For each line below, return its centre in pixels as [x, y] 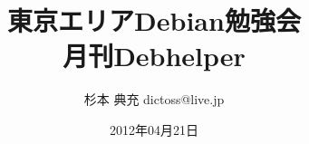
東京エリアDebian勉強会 [154, 20]
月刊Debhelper [154, 56]
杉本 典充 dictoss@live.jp [154, 99]
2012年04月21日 [154, 129]
